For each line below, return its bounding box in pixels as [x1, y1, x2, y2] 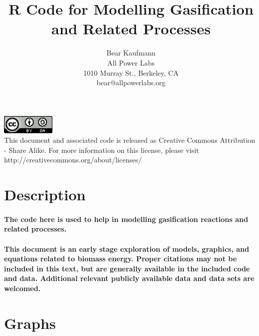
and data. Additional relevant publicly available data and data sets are [4, 273, 254, 284]
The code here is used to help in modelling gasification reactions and [4, 213, 248, 224]
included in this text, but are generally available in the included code [4, 263, 250, 273]
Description [4, 184, 86, 205]
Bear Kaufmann [106, 47, 156, 58]
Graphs [4, 312, 56, 333]
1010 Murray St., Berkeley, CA [83, 67, 179, 78]
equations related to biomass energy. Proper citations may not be [4, 253, 237, 264]
